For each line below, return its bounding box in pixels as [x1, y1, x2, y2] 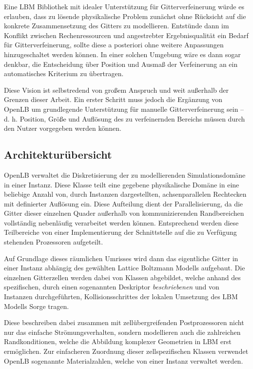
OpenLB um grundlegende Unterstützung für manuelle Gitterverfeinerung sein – [4, 103, 244, 114]
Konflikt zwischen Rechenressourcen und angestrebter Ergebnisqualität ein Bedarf [4, 30, 249, 40]
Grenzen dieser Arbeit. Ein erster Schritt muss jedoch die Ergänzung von [4, 94, 222, 104]
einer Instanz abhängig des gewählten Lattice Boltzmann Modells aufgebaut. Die [4, 263, 245, 273]
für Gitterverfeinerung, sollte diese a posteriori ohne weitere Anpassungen [4, 40, 224, 50]
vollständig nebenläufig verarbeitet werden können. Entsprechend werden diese [4, 217, 239, 227]
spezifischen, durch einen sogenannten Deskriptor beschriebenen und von [4, 282, 219, 292]
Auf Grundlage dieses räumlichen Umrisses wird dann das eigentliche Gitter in [4, 253, 238, 263]
